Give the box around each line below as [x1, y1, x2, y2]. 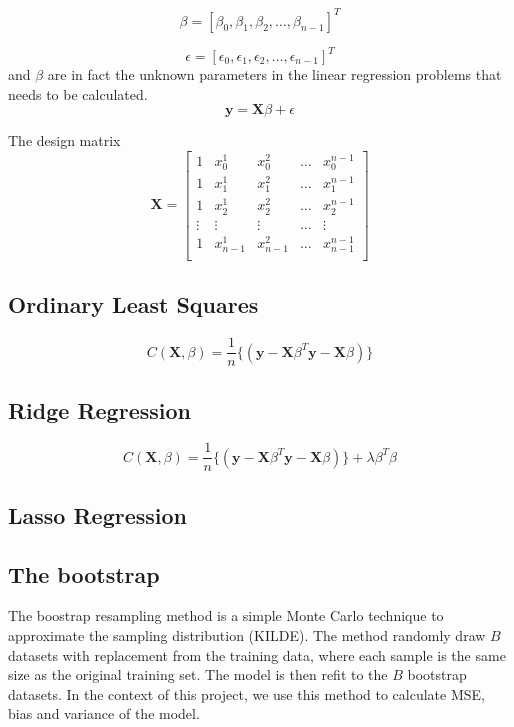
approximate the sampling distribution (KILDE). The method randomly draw [8, 625, 486, 646]
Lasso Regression [8, 499, 188, 530]
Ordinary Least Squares [8, 289, 259, 320]
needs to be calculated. [8, 83, 148, 104]
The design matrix [8, 130, 121, 151]
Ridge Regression [8, 394, 191, 425]
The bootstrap [8, 558, 160, 589]
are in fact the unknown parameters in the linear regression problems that [47, 64, 502, 84]
